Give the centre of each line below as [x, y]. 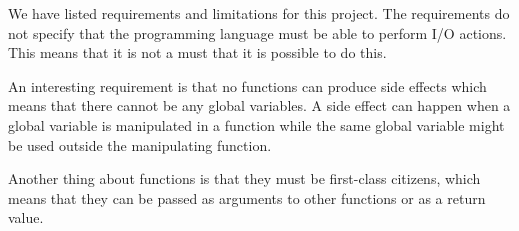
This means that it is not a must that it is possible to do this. [197, 52]
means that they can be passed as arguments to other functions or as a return [247, 197]
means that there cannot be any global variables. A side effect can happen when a [259, 105]
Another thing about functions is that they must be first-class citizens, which [244, 178]
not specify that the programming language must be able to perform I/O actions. [257, 32]
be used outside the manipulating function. [140, 144]
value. [26, 217]
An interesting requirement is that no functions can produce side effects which [247, 85]
